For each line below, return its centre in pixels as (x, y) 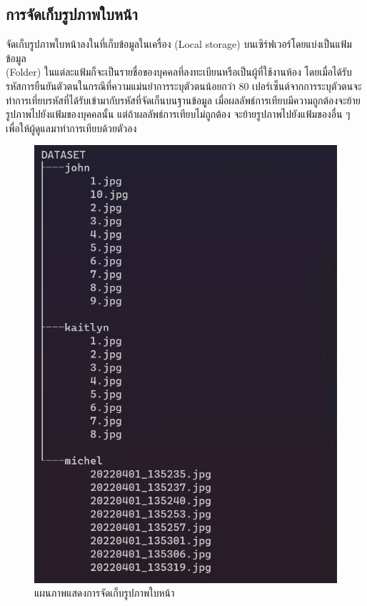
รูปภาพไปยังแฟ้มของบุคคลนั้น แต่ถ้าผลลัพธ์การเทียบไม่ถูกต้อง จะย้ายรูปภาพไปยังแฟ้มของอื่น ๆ (178, 114)
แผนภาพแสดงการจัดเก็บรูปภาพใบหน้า (105, 593)
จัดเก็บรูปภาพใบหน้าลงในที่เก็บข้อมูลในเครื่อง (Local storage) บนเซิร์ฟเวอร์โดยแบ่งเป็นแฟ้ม (179, 44)
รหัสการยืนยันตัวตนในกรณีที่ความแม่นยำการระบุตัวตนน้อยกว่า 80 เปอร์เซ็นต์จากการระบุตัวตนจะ (184, 85)
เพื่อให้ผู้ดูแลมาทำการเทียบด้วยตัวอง (71, 128)
